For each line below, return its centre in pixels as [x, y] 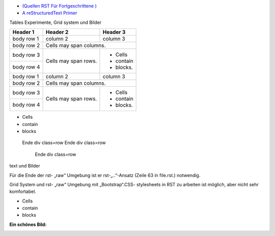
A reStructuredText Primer [50, 13]
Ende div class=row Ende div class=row [64, 143]
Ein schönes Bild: [28, 224]
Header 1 [23, 32]
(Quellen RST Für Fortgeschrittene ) [59, 6]
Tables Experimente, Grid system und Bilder [56, 22]
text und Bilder [25, 166]
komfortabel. [23, 192]
